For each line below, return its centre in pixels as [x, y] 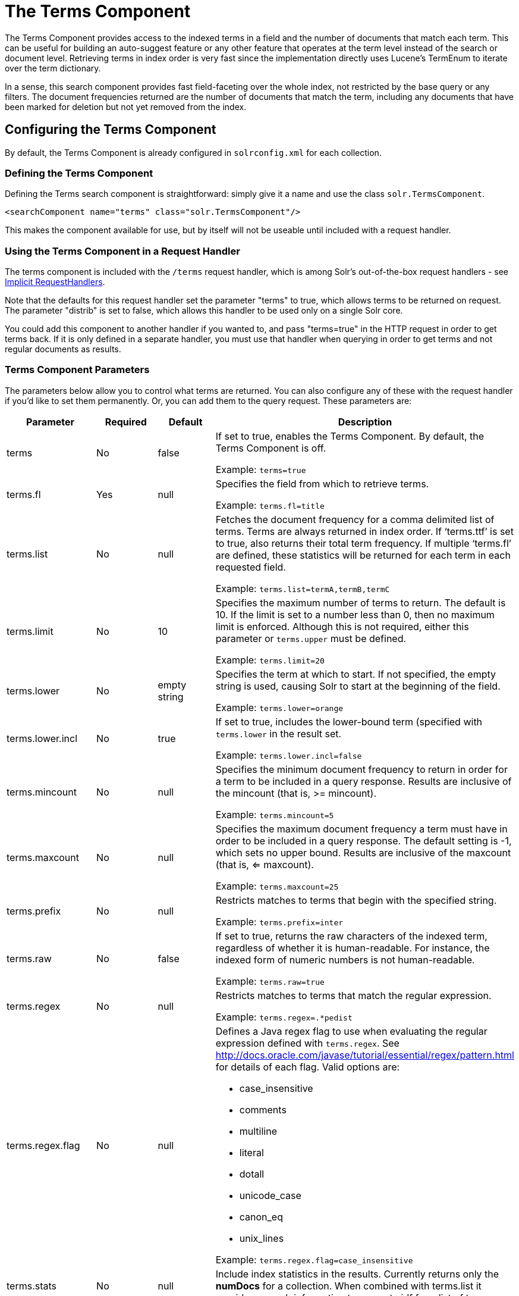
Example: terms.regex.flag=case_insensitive [314, 1259]
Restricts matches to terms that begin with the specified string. [356, 900]
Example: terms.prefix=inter [279, 921]
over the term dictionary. [53, 68]
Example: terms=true [261, 469]
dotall [252, 1174]
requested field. [251, 567]
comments [263, 1109]
